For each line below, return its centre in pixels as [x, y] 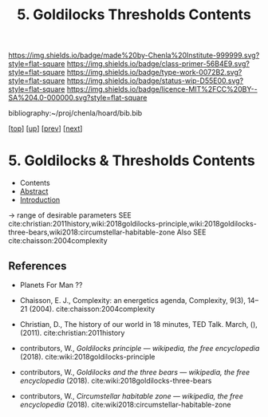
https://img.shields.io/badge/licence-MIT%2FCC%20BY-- [162, 89]
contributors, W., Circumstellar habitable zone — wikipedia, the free [131, 395]
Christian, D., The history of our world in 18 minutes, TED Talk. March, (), [138, 324]
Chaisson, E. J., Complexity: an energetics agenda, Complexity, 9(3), [132, 300]
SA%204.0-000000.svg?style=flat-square [78, 98]
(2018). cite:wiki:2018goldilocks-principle [87, 356]
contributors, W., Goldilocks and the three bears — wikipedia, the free [135, 372]
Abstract [34, 191]
